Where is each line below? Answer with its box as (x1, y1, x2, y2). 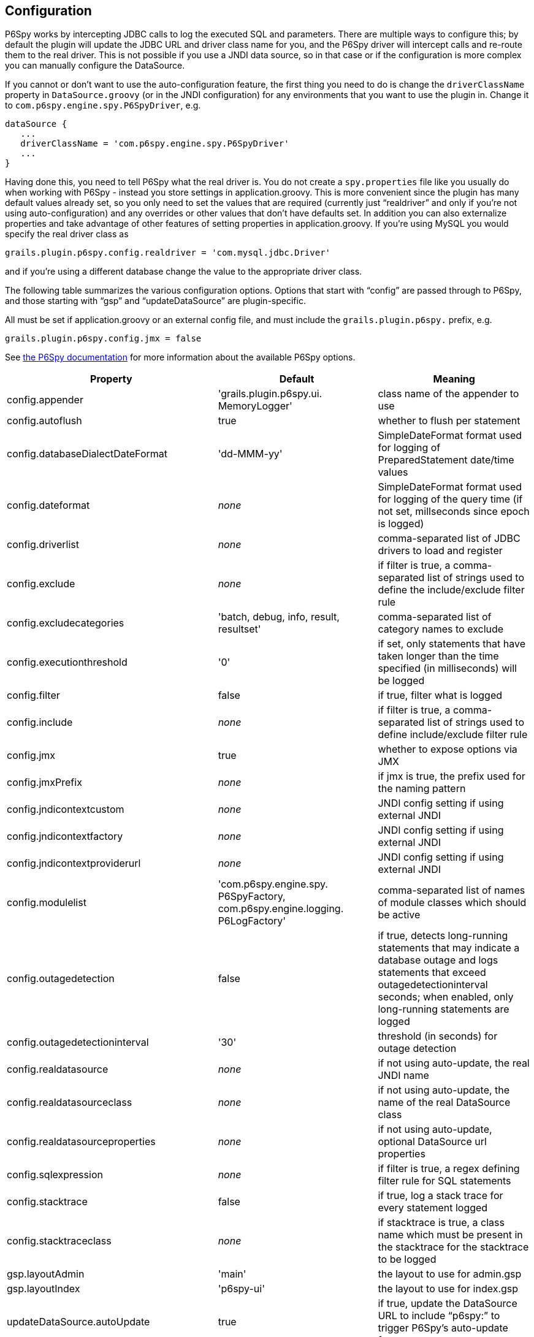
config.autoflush (7, 414, 82, 427)
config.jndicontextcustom (7, 803, 124, 816)
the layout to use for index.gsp (378, 1282, 519, 1295)
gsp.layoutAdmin (7, 1268, 85, 1281)
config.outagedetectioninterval (7, 1036, 149, 1049)
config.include (7, 716, 73, 729)
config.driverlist (7, 538, 79, 551)
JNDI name (378, 1069, 429, 1082)
